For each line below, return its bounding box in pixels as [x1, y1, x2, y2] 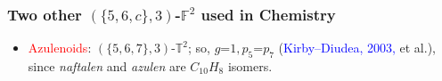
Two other [7, 3, 82, 25]
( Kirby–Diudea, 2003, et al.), [278, 38, 436, 57]
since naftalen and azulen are [28, 57, 186, 76]
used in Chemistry [201, 3, 336, 25]
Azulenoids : [28, 38, 92, 57]
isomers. [227, 57, 273, 76]
